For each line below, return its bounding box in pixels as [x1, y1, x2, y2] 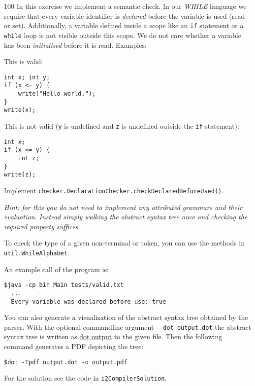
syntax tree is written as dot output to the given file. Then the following [4, 331, 223, 342]
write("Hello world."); [18, 90, 96, 97]
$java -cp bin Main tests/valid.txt [4, 281, 124, 289]
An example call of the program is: [4, 264, 109, 274]
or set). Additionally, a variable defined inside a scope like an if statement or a [4, 20, 244, 31]
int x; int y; [4, 73, 50, 81]
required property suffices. [4, 221, 80, 231]
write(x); [4, 106, 36, 114]
